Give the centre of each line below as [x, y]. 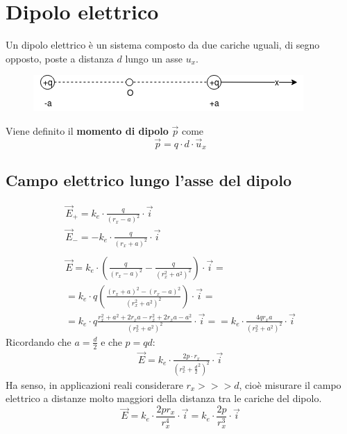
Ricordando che [39, 341]
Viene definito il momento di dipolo [87, 130]
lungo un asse [154, 58]
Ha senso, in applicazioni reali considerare [94, 384]
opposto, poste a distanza [60, 58]
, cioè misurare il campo [290, 384]
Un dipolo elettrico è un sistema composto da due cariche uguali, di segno [163, 45]
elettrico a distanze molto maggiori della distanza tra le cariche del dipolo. [164, 398]
